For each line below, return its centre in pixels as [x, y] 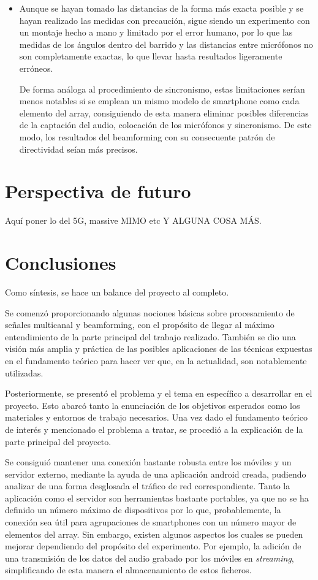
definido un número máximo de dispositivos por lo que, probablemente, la [143, 510]
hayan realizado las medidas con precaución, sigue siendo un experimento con [165, 20]
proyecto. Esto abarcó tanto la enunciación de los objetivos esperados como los [153, 405]
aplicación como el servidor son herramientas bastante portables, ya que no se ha [157, 498]
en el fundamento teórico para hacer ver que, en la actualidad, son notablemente [156, 360]
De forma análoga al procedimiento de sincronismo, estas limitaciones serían [162, 89]
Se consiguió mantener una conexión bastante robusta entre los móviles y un [148, 462]
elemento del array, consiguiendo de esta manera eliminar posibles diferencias [164, 113]
